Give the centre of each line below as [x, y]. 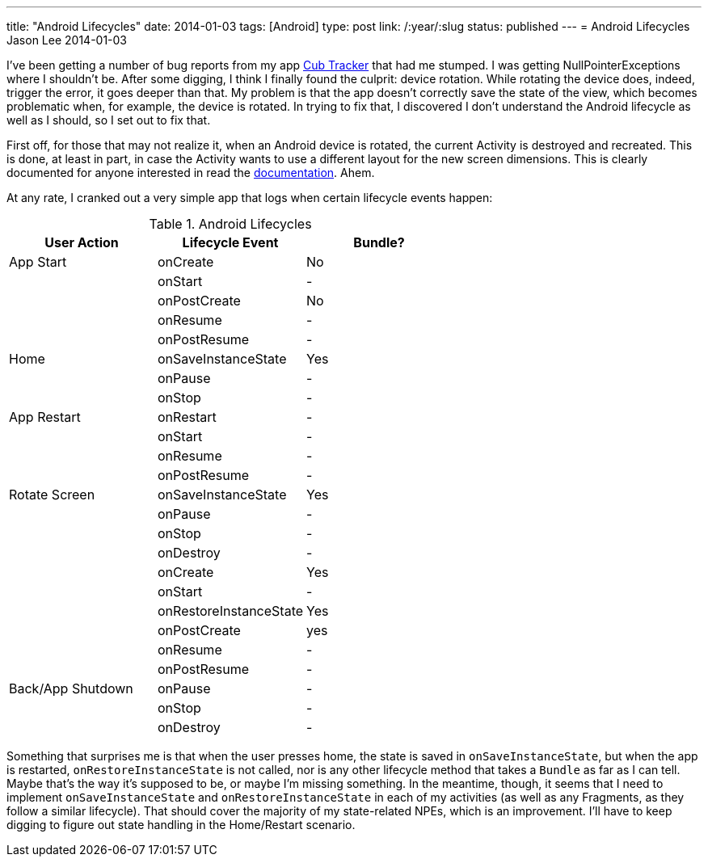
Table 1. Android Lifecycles [230, 224]
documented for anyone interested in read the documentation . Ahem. [191, 173]
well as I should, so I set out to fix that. [109, 120]
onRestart [187, 417]
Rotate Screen [52, 495]
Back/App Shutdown [71, 688]
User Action [82, 242]
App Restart [45, 417]
